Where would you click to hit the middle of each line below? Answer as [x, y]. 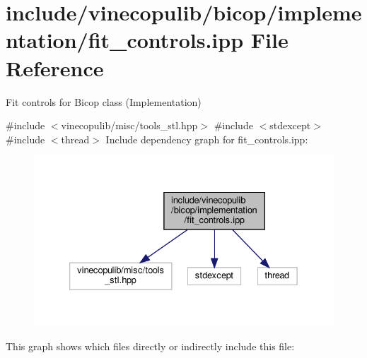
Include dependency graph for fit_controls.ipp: [207, 139]
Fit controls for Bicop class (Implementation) [104, 101]
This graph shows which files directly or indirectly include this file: [150, 346]
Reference [55, 67]
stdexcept [290, 125]
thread [75, 139]
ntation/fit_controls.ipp [125, 40]
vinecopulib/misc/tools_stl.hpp [129, 125]
